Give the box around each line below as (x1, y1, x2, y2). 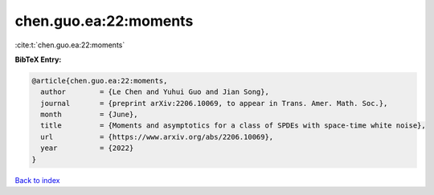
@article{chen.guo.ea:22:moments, (31, 76, 168, 85)
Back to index (14, 175, 60, 185)
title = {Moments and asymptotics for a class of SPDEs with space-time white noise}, (40, 121, 426, 130)
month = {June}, (40, 110, 138, 120)
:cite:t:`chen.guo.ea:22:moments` (14, 40, 125, 50)
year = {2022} (40, 144, 134, 152)
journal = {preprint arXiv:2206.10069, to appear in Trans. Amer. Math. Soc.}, (40, 99, 388, 108)
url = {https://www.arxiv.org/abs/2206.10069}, (40, 132, 274, 141)
